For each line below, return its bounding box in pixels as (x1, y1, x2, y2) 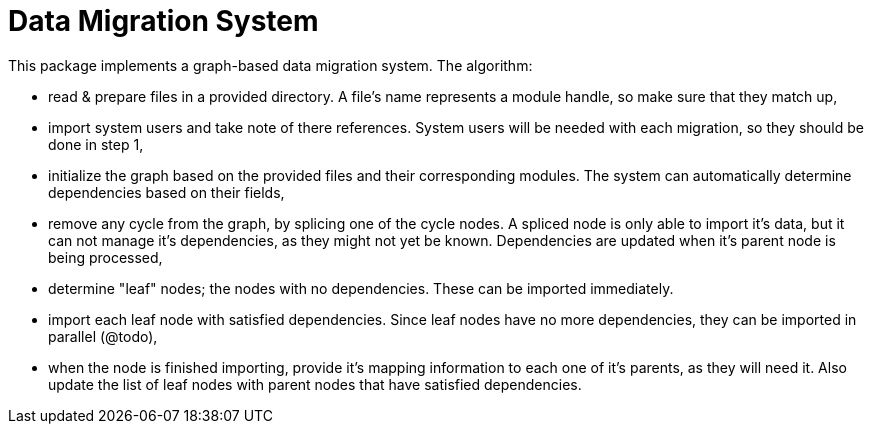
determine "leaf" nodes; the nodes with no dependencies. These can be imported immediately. (48, 279, 674, 297)
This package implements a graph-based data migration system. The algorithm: (8, 56, 533, 74)
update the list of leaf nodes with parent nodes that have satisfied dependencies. (48, 375, 582, 393)
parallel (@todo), (48, 327, 158, 345)
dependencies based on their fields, (48, 183, 285, 201)
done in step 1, (48, 135, 144, 153)
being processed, (48, 248, 163, 266)
